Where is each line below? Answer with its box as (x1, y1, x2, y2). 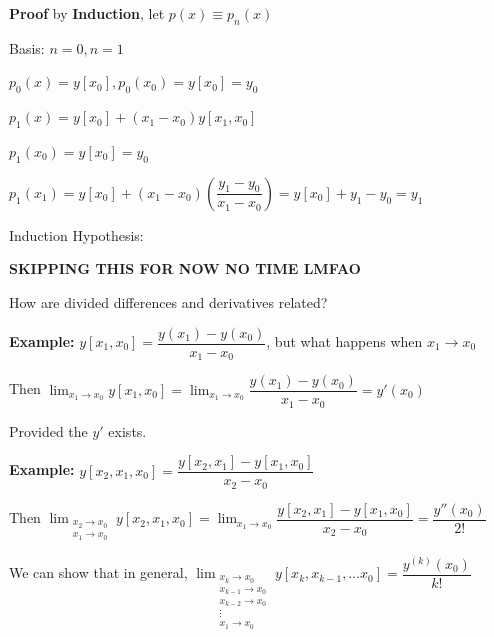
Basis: (9, 37, 45, 58)
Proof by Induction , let (9, 3, 165, 23)
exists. (108, 420, 147, 441)
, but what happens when (266, 331, 423, 352)
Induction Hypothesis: (9, 224, 144, 245)
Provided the (9, 420, 88, 441)
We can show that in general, (9, 562, 188, 583)
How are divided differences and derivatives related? (9, 291, 328, 312)
